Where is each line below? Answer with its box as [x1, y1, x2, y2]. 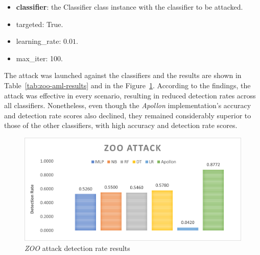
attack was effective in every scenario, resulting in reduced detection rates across [4, 90, 256, 100]
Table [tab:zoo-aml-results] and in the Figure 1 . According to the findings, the [4, 80, 251, 90]
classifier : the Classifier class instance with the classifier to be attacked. [16, 2, 243, 12]
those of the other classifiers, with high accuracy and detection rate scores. [4, 120, 238, 131]
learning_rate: [16, 36, 61, 46]
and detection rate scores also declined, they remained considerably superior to [4, 110, 251, 120]
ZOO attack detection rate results [25, 242, 130, 253]
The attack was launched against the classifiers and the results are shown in [4, 70, 242, 81]
